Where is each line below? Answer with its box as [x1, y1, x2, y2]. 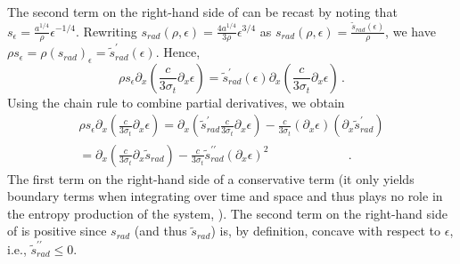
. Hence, [155, 43, 201, 61]
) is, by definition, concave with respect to [210, 221, 441, 240]
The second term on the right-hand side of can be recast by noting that [7, 3, 398, 20]
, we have [385, 21, 436, 40]
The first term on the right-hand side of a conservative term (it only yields [7, 169, 415, 188]
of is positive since [7, 221, 107, 240]
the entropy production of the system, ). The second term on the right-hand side [7, 204, 448, 222]
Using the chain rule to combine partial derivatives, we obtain [7, 92, 345, 111]
